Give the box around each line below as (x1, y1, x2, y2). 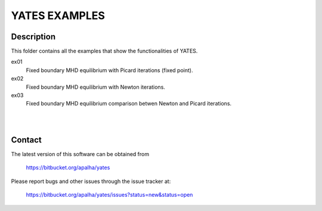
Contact (11, 135, 42, 145)
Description (11, 32, 56, 42)
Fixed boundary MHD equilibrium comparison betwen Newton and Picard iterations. (26, 100, 232, 107)
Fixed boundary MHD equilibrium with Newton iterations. (26, 83, 165, 91)
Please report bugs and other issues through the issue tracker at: (11, 178, 171, 185)
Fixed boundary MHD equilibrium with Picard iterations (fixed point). (26, 66, 193, 74)
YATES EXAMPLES (11, 9, 106, 22)
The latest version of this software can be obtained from (11, 151, 149, 158)
